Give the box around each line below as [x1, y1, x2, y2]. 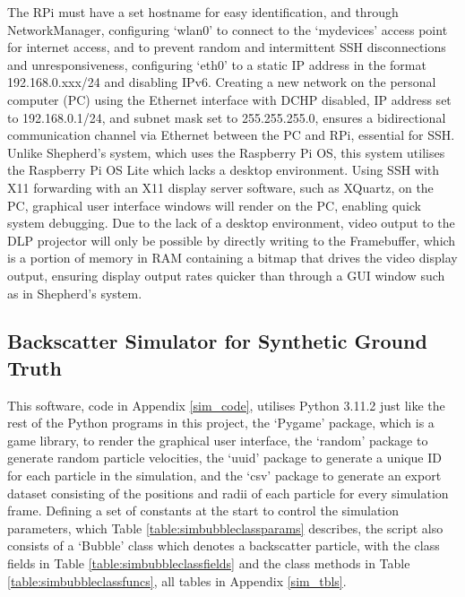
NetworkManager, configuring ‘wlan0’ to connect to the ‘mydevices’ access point [7, 20, 448, 39]
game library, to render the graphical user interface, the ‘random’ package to [7, 430, 428, 449]
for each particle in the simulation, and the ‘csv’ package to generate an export [7, 466, 442, 485]
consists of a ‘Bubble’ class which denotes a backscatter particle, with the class [7, 536, 440, 555]
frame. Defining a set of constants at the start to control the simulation [7, 501, 400, 520]
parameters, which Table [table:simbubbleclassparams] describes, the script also [7, 518, 443, 537]
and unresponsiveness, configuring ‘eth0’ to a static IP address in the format [7, 55, 426, 74]
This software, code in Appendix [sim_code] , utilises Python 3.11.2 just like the [7, 395, 445, 414]
